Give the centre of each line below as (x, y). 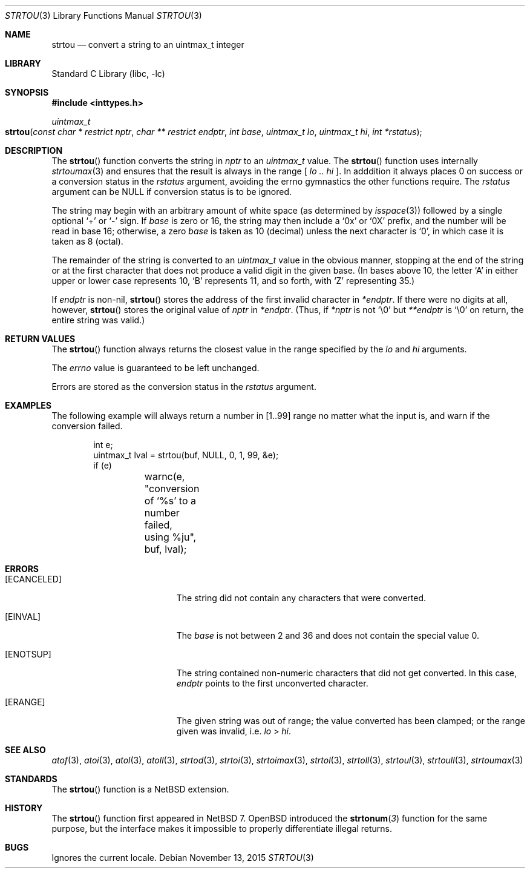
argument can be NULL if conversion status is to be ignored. (172, 192)
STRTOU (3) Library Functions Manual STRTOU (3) (103, 15)
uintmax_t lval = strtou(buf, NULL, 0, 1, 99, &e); (186, 455)
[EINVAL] (23, 617)
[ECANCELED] (33, 579)
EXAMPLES (28, 405)
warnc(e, (165, 476)
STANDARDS (31, 779)
